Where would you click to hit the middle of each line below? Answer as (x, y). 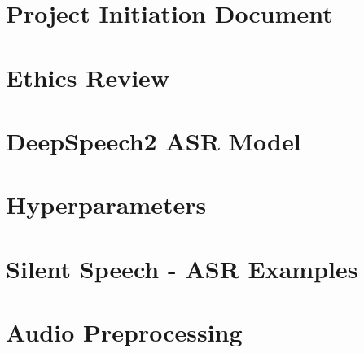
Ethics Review (88, 77)
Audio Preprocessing (124, 332)
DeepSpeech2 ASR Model (153, 140)
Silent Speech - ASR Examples (182, 268)
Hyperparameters (106, 205)
